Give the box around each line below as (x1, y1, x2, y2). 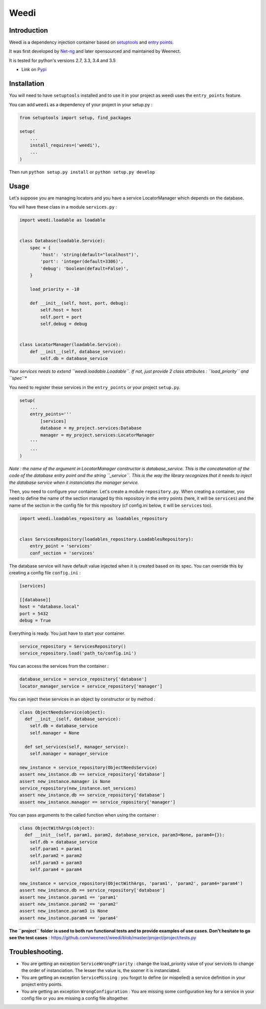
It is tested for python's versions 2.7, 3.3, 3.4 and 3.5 (9, 57, 116, 63)
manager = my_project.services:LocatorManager (40, 432, 155, 438)
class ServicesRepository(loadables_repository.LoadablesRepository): (19, 536, 194, 542)
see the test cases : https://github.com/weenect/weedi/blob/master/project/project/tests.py (9, 935, 197, 941)
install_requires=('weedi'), (30, 142, 100, 148)
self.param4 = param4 (30, 867, 82, 873)
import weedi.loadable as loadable (19, 218, 105, 223)
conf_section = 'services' (30, 550, 96, 556)
